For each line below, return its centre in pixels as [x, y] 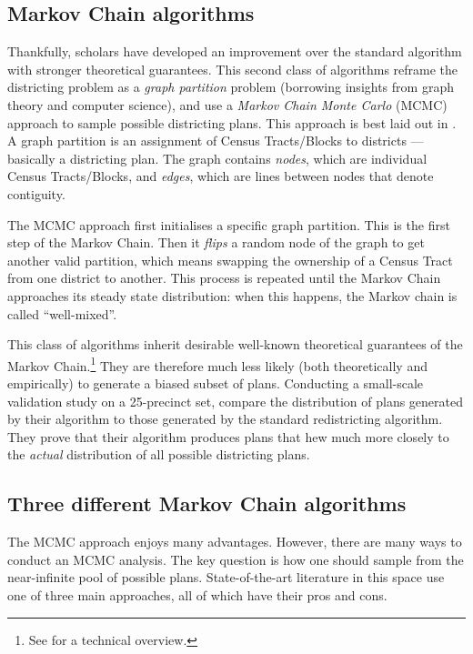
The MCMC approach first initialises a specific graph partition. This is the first [229, 224]
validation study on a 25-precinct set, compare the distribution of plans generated [235, 401]
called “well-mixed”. [62, 313]
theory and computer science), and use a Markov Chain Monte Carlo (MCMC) [227, 104]
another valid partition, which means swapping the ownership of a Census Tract [230, 260]
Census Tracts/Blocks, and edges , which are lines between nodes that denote [221, 176]
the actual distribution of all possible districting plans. [159, 454]
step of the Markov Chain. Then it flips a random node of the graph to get [216, 242]
